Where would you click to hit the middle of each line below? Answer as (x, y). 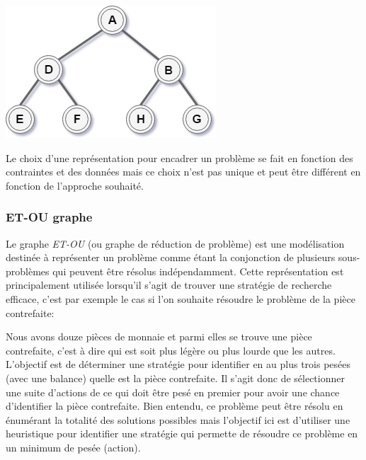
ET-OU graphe (49, 217)
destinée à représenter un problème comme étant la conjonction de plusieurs (171, 257)
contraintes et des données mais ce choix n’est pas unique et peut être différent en (183, 172)
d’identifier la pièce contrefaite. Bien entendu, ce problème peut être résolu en (175, 406)
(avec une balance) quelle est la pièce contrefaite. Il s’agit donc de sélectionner (175, 378)
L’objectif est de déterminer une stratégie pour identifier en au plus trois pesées (178, 364)
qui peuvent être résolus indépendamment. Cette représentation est (198, 271)
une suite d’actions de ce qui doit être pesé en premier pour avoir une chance (173, 392)
